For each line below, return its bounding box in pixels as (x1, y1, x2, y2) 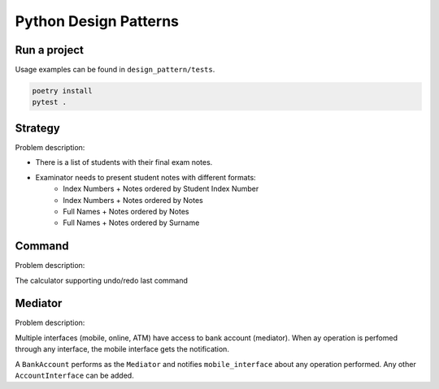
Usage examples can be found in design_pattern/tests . (15, 65, 215, 75)
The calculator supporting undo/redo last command (15, 275, 189, 285)
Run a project (15, 43, 85, 57)
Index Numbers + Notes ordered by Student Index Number (63, 184, 259, 194)
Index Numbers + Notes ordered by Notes (63, 195, 203, 205)
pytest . (32, 97, 67, 107)
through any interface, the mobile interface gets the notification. (15, 344, 229, 354)
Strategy (15, 121, 60, 135)
